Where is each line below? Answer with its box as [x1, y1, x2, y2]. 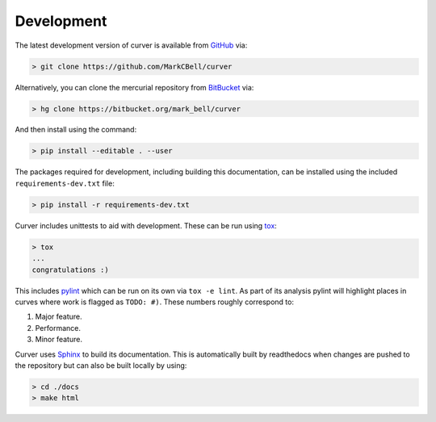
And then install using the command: [15, 125, 137, 135]
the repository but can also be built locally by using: [15, 360, 187, 370]
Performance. [35, 323, 81, 332]
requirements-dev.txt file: [15, 178, 115, 188]
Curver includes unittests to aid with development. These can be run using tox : [15, 220, 278, 230]
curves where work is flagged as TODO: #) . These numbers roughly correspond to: [15, 297, 295, 307]
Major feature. [35, 311, 82, 322]
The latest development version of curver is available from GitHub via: [15, 40, 248, 50]
